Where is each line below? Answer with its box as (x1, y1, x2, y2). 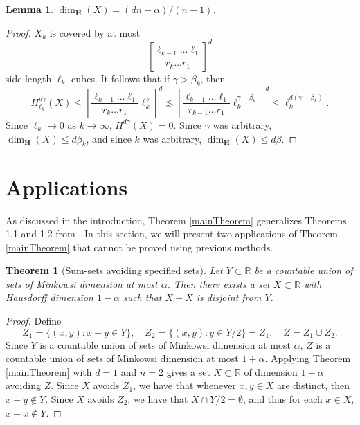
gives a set (166, 364, 210, 379)
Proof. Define (6, 314, 62, 328)
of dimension (244, 364, 298, 379)
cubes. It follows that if (71, 71, 170, 85)
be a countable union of (254, 263, 353, 278)
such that (123, 290, 162, 305)
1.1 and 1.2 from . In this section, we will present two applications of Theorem (6, 226, 338, 241)
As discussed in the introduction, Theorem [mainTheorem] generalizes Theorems (6, 212, 347, 227)
